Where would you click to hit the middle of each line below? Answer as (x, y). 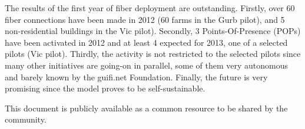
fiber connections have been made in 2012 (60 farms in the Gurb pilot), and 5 (145, 19)
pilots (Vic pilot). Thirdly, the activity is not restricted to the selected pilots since (153, 54)
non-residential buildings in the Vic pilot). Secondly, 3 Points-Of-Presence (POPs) (153, 31)
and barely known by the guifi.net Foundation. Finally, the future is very (136, 77)
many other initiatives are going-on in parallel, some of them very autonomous (147, 65)
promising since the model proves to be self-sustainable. (105, 88)
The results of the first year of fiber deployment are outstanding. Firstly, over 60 (150, 8)
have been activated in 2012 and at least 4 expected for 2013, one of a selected (146, 42)
